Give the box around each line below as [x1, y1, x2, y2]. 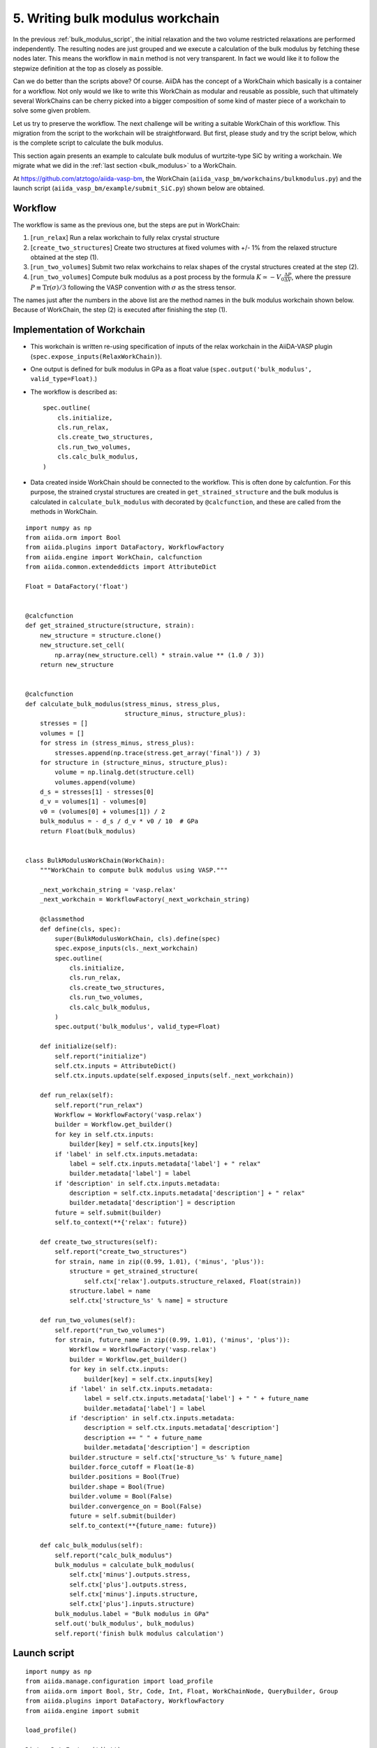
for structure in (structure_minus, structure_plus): [39, 759, 228, 766]
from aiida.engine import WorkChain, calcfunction [25, 553, 202, 561]
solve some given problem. [13, 106, 91, 115]
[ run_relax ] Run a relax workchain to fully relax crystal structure [30, 234, 220, 242]
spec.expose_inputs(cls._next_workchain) [54, 945, 199, 952]
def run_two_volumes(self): [39, 1317, 136, 1324]
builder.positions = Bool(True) [69, 1473, 181, 1481]
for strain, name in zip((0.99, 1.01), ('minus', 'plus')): [54, 1257, 265, 1266]
